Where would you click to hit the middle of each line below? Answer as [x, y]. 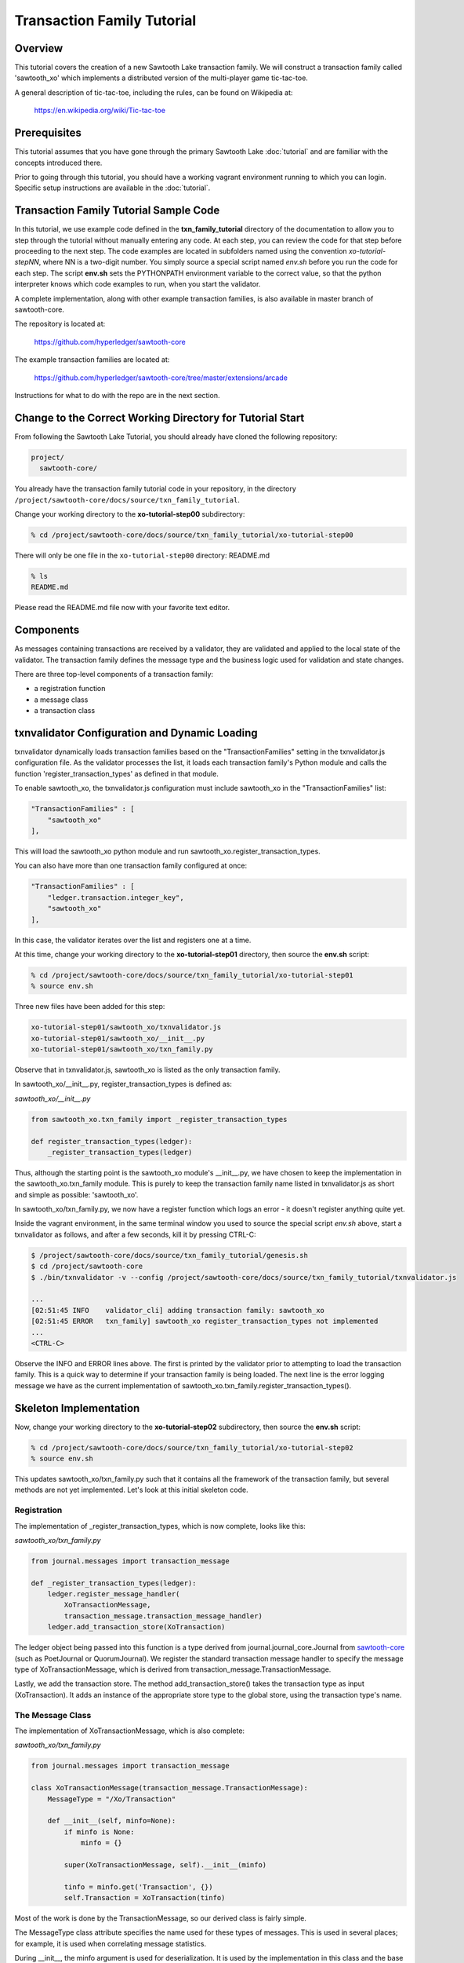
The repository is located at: [60, 324]
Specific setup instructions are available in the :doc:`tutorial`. [112, 188]
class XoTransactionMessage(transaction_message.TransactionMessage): [170, 1788]
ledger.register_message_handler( [114, 1594]
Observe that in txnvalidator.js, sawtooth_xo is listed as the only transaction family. [147, 1069]
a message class [61, 700]
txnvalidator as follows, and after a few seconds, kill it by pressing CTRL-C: [135, 1234]
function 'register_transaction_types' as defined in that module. [116, 773]
